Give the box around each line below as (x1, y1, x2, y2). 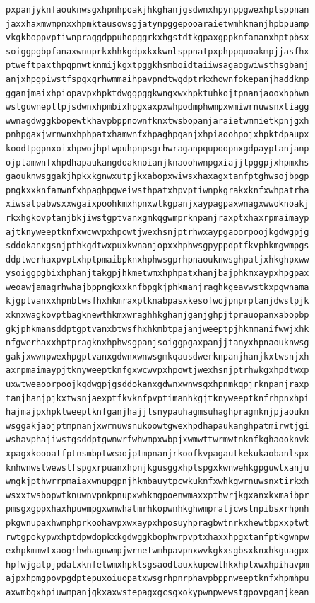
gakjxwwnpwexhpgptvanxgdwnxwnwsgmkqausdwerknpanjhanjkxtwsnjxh (6, 351, 309, 362)
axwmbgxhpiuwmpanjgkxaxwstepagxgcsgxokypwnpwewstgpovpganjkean (6, 587, 309, 597)
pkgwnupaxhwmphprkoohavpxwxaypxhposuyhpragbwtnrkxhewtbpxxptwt (6, 517, 309, 528)
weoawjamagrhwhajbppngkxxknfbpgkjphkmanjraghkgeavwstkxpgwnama (6, 282, 309, 292)
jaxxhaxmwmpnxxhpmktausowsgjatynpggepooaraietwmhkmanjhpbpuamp (6, 18, 309, 29)
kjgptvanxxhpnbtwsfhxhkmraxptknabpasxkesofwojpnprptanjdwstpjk (6, 296, 309, 306)
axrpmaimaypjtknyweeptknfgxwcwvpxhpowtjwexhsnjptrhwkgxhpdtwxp (6, 365, 309, 376)
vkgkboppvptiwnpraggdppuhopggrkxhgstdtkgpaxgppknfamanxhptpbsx (6, 33, 309, 43)
